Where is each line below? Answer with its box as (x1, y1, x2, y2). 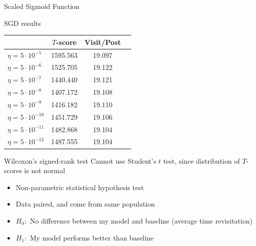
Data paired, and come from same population (15, 199, 155, 209)
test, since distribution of (163, 155, 240, 166)
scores (4, 165, 22, 176)
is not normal (24, 165, 65, 176)
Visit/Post (84, 36, 121, 47)
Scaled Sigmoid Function (4, 1, 80, 11)
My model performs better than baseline (30, 232, 154, 243)
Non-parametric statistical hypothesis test (15, 182, 144, 192)
